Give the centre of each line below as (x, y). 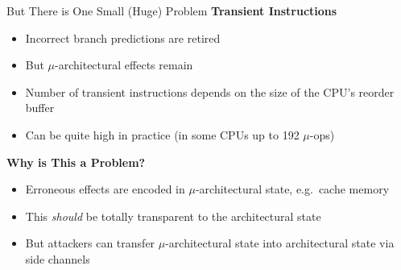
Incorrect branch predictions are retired (123, 37)
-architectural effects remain (124, 65)
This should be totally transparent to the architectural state (173, 216)
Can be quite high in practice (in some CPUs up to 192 (162, 134)
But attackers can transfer (90, 243)
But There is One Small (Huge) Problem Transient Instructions (172, 10)
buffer (40, 108)
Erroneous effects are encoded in (105, 189)
